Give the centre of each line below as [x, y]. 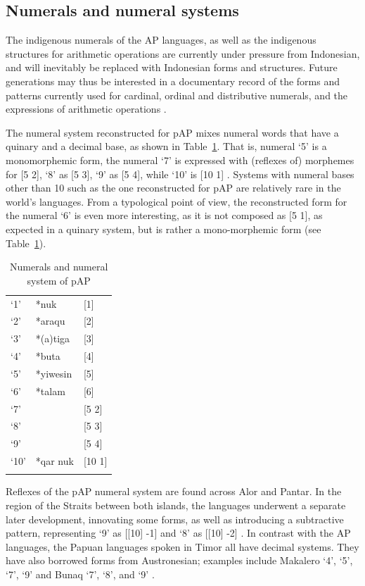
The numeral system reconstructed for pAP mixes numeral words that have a [172, 132]
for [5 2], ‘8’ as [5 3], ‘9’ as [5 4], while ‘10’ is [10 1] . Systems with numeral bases [180, 174]
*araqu [50, 321]
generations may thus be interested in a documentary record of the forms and [173, 81]
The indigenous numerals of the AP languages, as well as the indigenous [161, 40]
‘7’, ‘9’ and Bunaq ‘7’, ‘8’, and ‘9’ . [80, 574]
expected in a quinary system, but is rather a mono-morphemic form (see [164, 229]
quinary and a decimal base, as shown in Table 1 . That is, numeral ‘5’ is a [166, 146]
